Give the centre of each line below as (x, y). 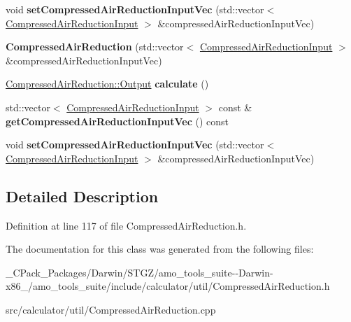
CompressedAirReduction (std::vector (95, 47)
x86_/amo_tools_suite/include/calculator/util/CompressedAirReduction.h (168, 286)
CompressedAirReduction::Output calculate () (107, 84)
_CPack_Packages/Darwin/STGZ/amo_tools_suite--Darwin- (139, 272)
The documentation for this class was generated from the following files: (160, 249)
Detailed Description (82, 196)
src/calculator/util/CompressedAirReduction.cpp (111, 309)
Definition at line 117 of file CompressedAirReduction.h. (126, 225)
